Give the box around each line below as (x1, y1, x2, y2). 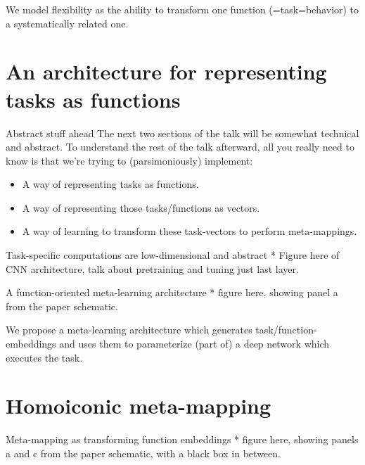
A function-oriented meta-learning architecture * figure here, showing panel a (6, 285, 338, 300)
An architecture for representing (6, 57, 327, 86)
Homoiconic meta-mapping (6, 391, 271, 420)
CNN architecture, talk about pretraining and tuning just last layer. (6, 261, 299, 276)
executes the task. (6, 350, 83, 364)
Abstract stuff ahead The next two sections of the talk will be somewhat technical (6, 125, 359, 140)
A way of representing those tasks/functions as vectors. (22, 200, 260, 215)
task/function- (255, 322, 317, 337)
